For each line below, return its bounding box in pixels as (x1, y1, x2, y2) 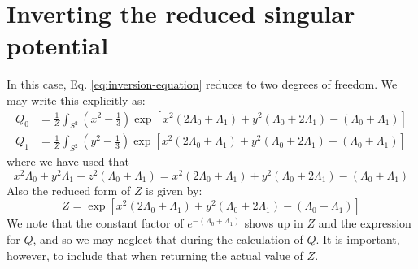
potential (7, 28, 109, 62)
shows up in (244, 215, 303, 232)
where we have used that (7, 153, 129, 170)
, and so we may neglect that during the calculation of (33, 231, 303, 248)
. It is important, (316, 231, 400, 248)
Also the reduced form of (7, 181, 131, 198)
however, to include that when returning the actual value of (7, 246, 303, 263)
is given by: (146, 181, 202, 198)
